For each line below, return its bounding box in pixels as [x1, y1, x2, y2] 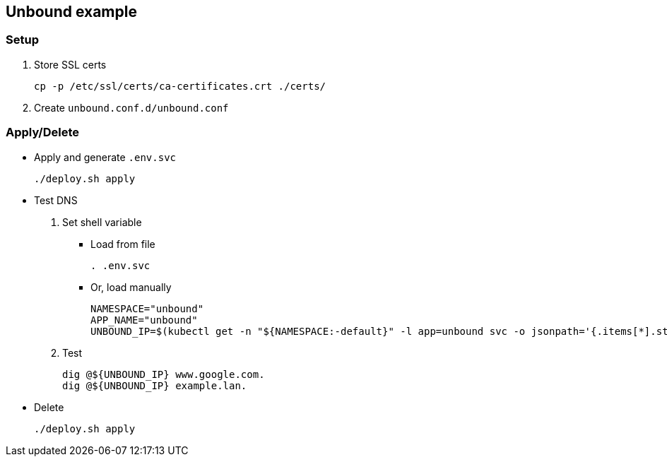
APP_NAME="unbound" [90, 314, 198, 326]
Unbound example [6, 3, 137, 20]
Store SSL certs [34, 58, 107, 71]
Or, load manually [90, 280, 172, 293]
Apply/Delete [6, 125, 80, 140]
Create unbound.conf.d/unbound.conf [34, 101, 229, 114]
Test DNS [34, 194, 78, 206]
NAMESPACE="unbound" [90, 302, 204, 314]
